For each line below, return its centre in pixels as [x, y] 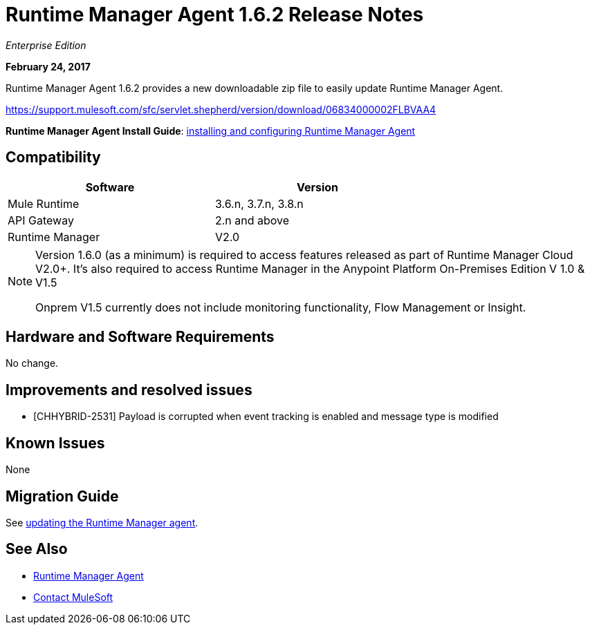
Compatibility [53, 157]
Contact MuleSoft [73, 597]
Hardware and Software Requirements [140, 337]
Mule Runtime [44, 203]
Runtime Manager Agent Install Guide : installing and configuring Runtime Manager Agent [211, 131]
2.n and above [252, 220]
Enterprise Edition [46, 45]
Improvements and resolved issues [129, 390]
